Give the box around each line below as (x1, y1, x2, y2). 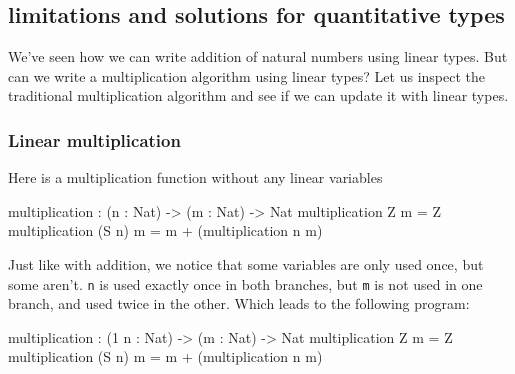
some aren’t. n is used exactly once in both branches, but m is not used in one (8, 273, 483, 294)
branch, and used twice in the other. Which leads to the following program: (8, 293, 470, 314)
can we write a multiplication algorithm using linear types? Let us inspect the (8, 65, 485, 86)
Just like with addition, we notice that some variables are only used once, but (8, 253, 484, 274)
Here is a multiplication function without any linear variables (8, 167, 383, 188)
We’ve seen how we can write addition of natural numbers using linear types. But (8, 46, 508, 67)
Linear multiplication (8, 127, 181, 152)
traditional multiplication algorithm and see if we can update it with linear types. (8, 85, 509, 106)
